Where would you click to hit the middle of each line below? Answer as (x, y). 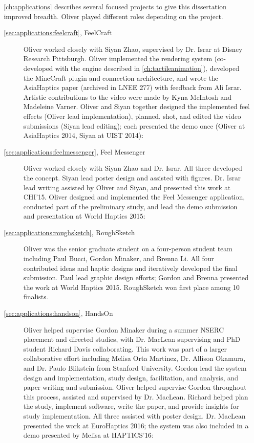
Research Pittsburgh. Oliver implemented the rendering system (118, 58)
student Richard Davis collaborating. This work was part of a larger (125, 348)
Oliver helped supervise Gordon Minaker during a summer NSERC (124, 329)
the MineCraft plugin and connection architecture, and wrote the (121, 78)
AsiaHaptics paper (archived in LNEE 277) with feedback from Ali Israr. (133, 87)
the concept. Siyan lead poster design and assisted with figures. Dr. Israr (132, 177)
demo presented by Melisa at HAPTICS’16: (88, 435)
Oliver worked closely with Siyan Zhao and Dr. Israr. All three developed (133, 168)
